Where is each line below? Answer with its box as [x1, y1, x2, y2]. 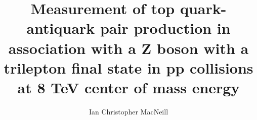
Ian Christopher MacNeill [89, 106, 168, 116]
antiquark [26, 18, 95, 38]
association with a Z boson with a [8, 37, 249, 58]
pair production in [100, 18, 231, 38]
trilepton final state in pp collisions [4, 57, 253, 78]
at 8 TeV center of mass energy [17, 77, 240, 97]
